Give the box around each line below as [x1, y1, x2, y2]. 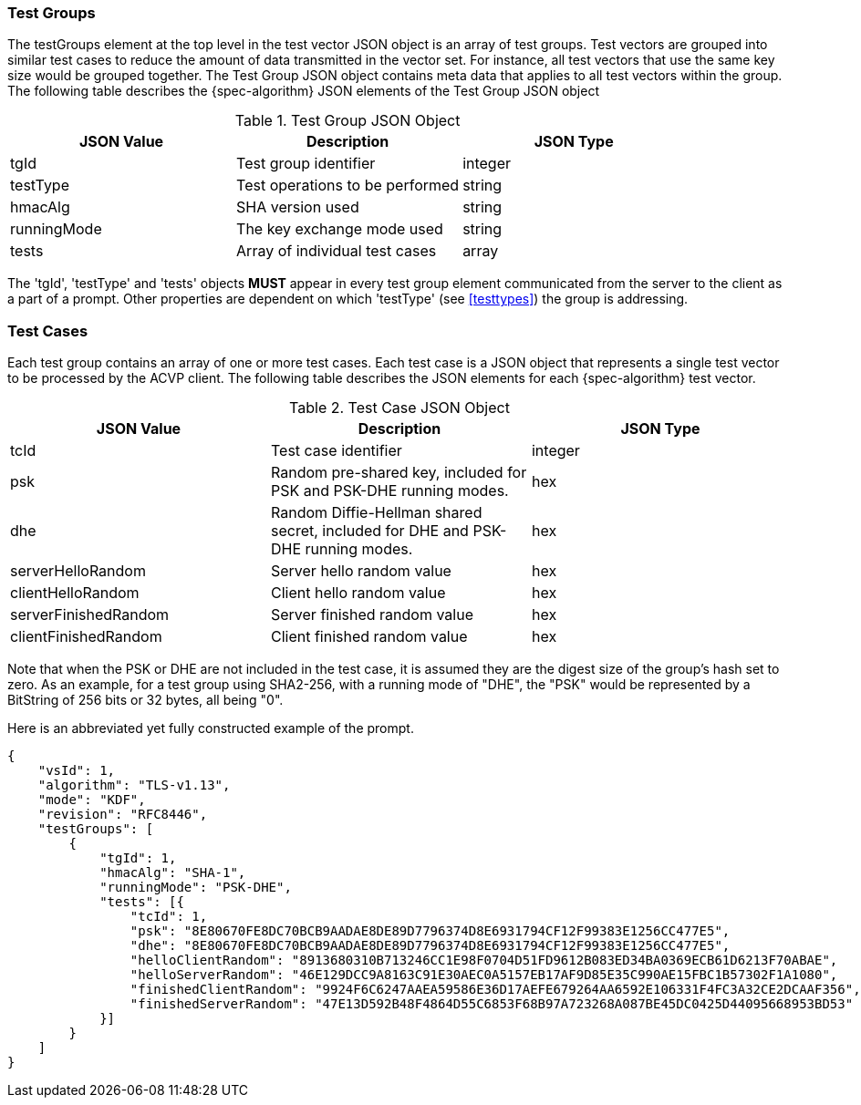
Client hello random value [270, 583, 446, 603]
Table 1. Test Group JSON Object [234, 111, 461, 130]
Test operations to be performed [236, 176, 460, 195]
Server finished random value [270, 605, 473, 625]
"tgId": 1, [99, 851, 177, 866]
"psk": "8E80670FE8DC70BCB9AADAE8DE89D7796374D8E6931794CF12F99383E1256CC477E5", [130, 924, 731, 939]
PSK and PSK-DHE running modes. [270, 481, 509, 501]
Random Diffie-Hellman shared [270, 503, 482, 522]
